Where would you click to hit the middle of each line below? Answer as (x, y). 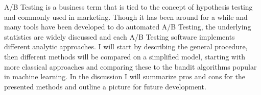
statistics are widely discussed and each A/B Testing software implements (120, 36)
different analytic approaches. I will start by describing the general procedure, (126, 46)
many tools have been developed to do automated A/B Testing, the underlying (128, 27)
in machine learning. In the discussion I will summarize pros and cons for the (125, 76)
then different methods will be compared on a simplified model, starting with (125, 56)
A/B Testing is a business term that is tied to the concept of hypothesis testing (128, 7)
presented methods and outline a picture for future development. (105, 86)
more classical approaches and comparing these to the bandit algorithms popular (130, 66)
